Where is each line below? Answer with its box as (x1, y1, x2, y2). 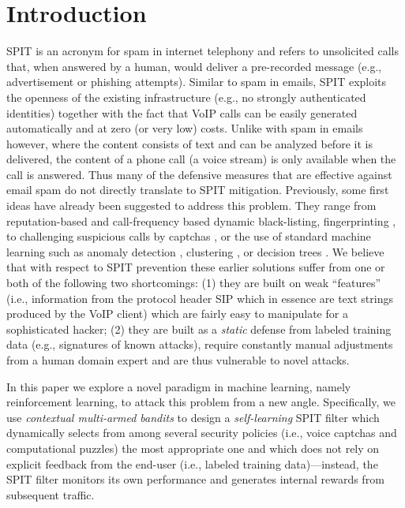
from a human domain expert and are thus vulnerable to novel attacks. (6, 352, 350, 368)
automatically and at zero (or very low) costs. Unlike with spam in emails (6, 120, 363, 136)
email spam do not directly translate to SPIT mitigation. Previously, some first (6, 181, 389, 198)
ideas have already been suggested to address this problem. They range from (6, 197, 377, 214)
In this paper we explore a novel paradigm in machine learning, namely (6, 378, 351, 394)
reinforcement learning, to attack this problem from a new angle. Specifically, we (6, 394, 396, 410)
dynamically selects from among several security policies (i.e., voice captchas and (6, 424, 397, 441)
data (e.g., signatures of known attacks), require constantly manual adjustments (6, 336, 393, 353)
